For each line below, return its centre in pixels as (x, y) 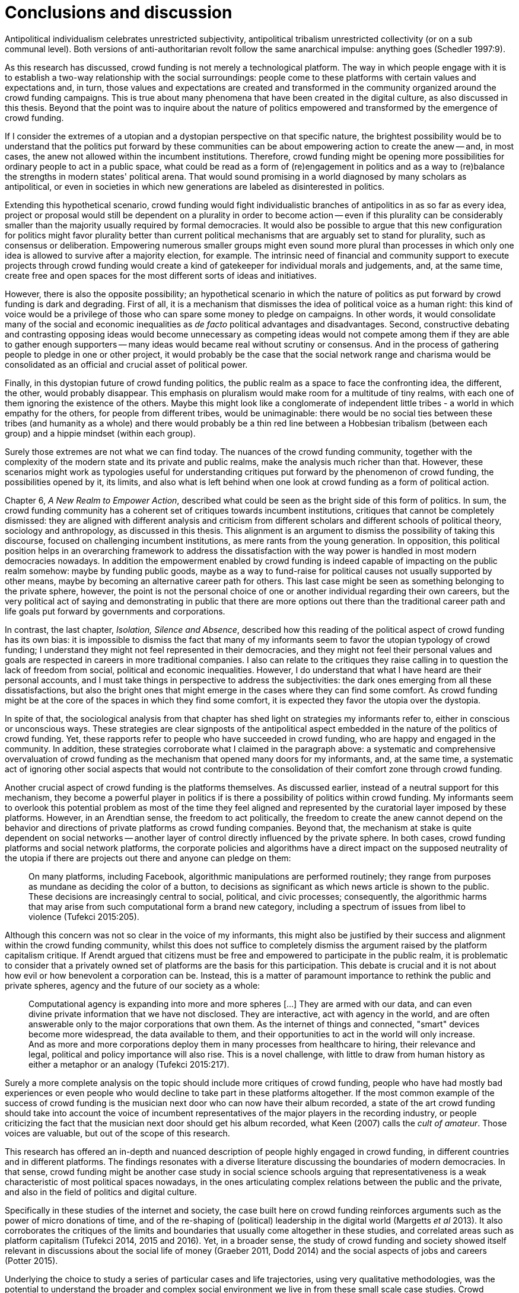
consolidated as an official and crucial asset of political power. (126, 364)
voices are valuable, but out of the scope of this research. (117, 1133)
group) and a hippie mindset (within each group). (100, 433)
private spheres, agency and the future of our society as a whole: (133, 985)
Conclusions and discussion (119, 12)
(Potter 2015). (31, 1260)
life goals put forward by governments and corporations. (115, 611)
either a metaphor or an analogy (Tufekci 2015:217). (129, 1064)
